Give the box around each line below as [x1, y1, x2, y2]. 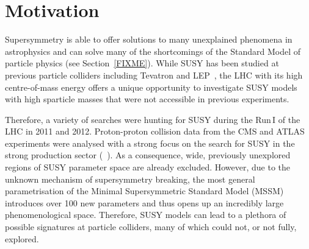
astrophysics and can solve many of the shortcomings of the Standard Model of [5, 44, 300, 57]
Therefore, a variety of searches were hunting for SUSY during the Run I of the [5, 113, 300, 125]
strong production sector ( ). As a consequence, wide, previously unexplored [5, 149, 291, 161]
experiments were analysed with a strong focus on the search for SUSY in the [5, 136, 295, 149]
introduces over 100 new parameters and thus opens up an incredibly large [5, 196, 284, 209]
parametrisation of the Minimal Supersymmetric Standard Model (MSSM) [5, 184, 284, 197]
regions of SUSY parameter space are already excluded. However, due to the [5, 161, 291, 174]
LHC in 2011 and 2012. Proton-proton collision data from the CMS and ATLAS [5, 125, 305, 138]
